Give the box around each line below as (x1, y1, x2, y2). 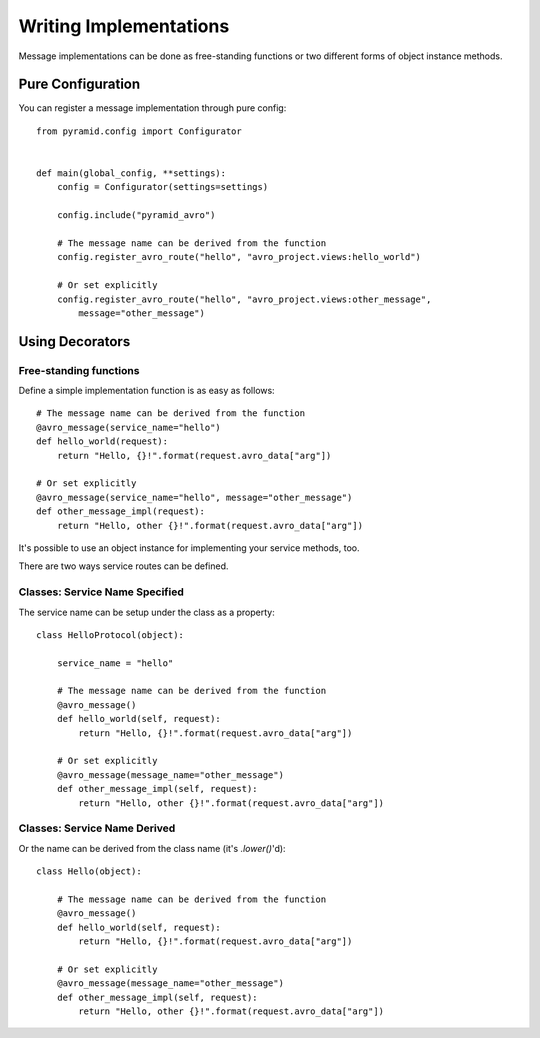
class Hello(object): (36, 866, 142, 877)
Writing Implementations (18, 15, 230, 37)
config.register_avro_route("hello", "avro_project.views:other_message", (56, 293, 432, 305)
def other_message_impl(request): (36, 506, 205, 517)
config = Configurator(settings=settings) (56, 181, 269, 193)
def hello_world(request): (36, 436, 169, 447)
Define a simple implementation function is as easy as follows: (18, 385, 275, 397)
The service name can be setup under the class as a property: (18, 606, 275, 618)
